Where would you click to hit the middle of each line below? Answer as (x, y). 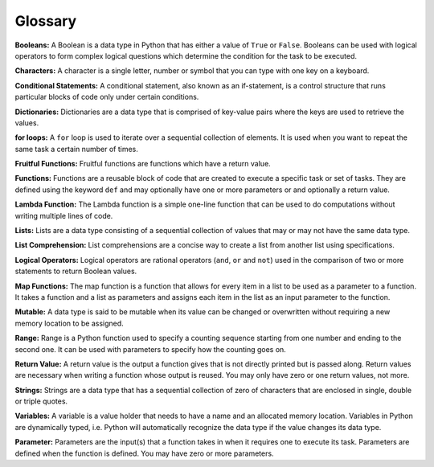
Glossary (46, 21)
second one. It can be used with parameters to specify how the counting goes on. (151, 349)
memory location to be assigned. (69, 323)
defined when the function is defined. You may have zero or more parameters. (144, 453)
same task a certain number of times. (76, 149)
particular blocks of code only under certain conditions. (107, 97)
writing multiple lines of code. (64, 215)
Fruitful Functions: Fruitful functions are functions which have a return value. (143, 164)
